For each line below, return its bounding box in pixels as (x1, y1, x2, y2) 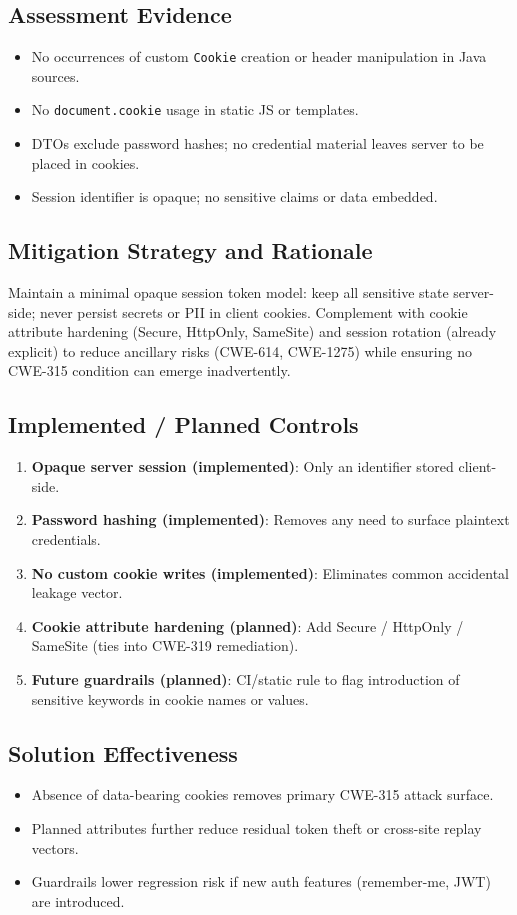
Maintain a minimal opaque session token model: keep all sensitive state (8, 282, 449, 303)
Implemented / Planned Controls (8, 409, 359, 440)
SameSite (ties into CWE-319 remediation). (31, 635, 299, 656)
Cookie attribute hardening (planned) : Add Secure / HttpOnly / (31, 615, 464, 636)
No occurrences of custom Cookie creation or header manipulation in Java (31, 46, 487, 67)
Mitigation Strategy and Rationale (8, 235, 373, 266)
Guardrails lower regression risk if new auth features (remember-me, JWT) (31, 871, 491, 892)
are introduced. (31, 890, 125, 911)
